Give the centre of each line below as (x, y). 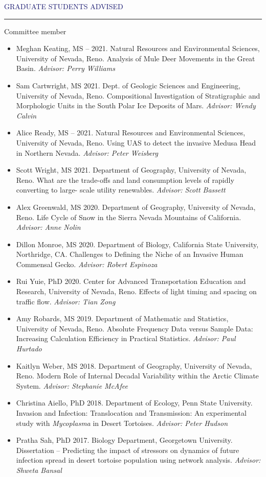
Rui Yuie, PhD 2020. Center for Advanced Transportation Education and (131, 281)
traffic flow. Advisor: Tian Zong (66, 301)
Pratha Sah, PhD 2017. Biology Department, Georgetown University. (124, 440)
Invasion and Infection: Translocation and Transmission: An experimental (131, 413)
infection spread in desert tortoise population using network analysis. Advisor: (138, 460)
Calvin (26, 115)
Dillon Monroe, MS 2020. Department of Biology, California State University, (137, 244)
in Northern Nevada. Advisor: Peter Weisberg (87, 152)
